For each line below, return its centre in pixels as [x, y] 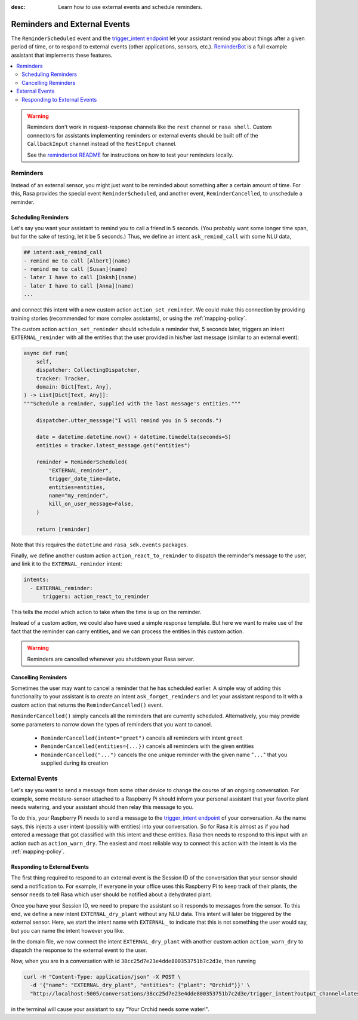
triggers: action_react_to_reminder [96, 597]
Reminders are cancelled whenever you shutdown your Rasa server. [111, 659]
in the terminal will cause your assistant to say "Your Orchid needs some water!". [110, 1009]
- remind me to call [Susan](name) [75, 269]
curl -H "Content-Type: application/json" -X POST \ [102, 977]
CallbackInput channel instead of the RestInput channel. [102, 144]
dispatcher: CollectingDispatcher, [88, 370]
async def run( [46, 353]
